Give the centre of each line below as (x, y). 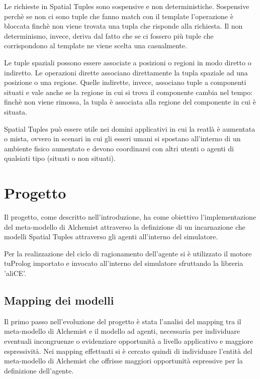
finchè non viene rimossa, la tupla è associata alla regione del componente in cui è (130, 102)
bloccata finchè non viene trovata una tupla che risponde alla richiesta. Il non (123, 26)
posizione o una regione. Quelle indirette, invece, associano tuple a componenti (125, 82)
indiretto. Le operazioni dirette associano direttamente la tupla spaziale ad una (126, 72)
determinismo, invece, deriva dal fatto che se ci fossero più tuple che (109, 35)
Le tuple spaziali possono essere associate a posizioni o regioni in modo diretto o (128, 62)
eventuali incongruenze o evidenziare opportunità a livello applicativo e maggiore (129, 341)
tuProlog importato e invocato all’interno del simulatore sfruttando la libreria (124, 263)
